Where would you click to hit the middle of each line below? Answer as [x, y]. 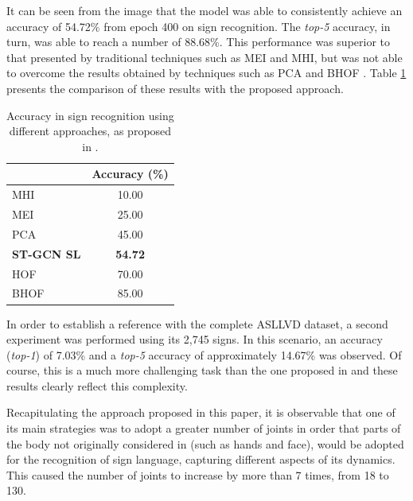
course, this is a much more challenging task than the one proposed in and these [202, 370]
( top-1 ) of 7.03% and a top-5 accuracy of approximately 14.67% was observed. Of [204, 354]
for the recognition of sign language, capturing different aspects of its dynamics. [201, 459]
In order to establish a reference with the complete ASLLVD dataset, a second [197, 323]
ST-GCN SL [47, 253]
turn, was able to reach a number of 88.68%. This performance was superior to [199, 42]
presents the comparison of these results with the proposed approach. [175, 88]
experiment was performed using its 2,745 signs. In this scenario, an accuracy [195, 339]
